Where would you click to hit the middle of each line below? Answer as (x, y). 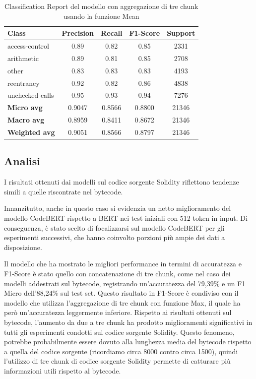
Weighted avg (31, 132)
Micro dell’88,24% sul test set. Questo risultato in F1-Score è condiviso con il (121, 293)
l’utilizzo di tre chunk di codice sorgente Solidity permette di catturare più (117, 361)
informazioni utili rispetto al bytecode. (63, 370)
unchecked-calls (31, 95)
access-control (28, 46)
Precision (78, 33)
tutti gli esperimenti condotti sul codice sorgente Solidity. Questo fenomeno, (119, 332)
